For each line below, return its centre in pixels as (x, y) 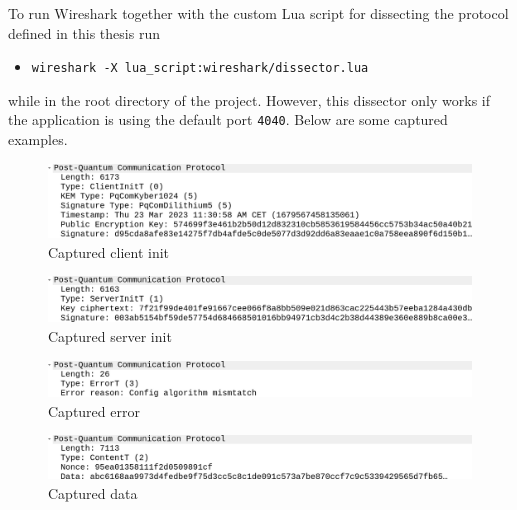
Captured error (94, 410)
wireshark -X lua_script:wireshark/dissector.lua (200, 68)
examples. (38, 139)
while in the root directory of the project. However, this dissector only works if (249, 99)
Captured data (93, 492)
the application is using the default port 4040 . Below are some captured (228, 119)
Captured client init (109, 251)
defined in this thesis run (84, 32)
